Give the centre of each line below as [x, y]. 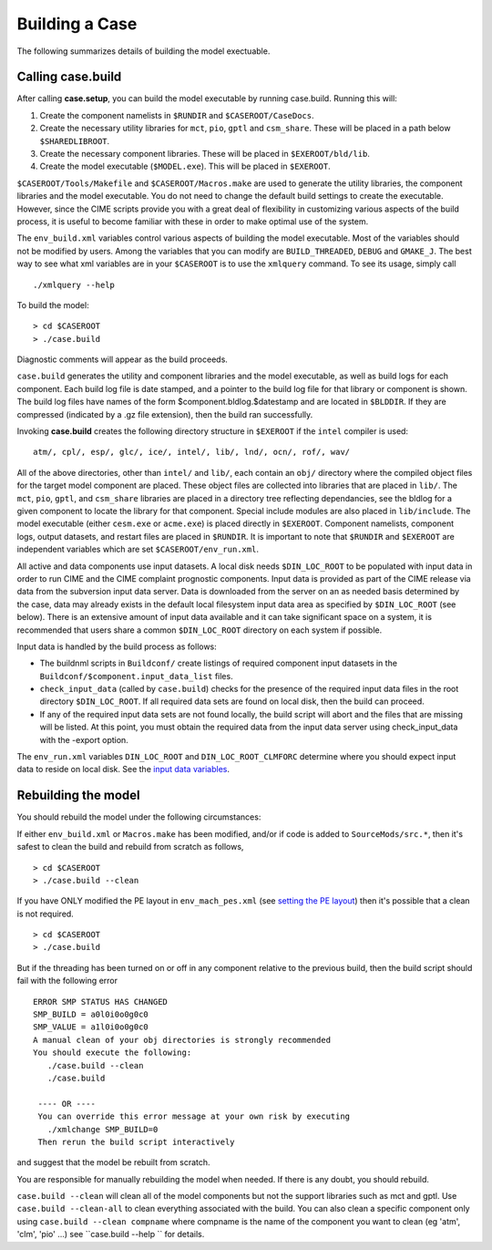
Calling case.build [69, 77]
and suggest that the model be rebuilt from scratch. [113, 1162]
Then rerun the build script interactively [137, 1142]
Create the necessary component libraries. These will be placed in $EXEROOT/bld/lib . [205, 154]
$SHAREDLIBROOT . [75, 140]
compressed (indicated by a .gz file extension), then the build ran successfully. [165, 414]
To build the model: [53, 305]
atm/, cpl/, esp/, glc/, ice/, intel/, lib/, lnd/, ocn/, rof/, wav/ [192, 452]
